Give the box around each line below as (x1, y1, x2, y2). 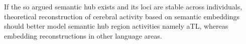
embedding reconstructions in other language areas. (4, 30, 162, 41)
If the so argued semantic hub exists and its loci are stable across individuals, (4, 1, 242, 11)
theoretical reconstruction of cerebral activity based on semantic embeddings (4, 11, 240, 21)
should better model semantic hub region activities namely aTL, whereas (4, 21, 228, 31)
